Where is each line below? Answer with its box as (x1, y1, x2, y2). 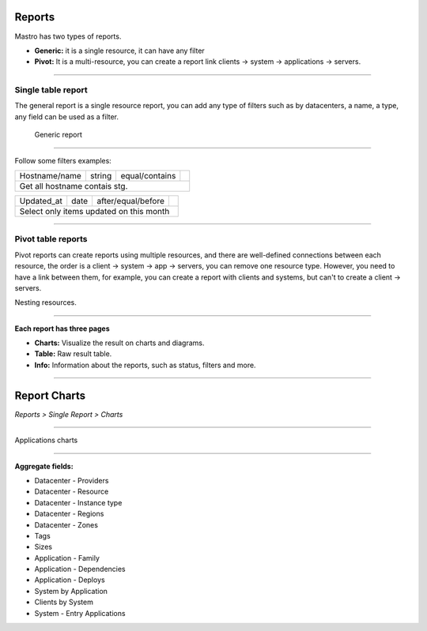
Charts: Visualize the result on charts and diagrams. (34, 338, 205, 347)
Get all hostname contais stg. (19, 181, 128, 191)
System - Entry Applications (34, 608, 126, 618)
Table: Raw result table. (34, 349, 112, 359)
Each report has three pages (14, 324, 110, 333)
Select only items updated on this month (19, 206, 170, 216)
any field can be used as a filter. (14, 111, 119, 122)
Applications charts (14, 435, 78, 445)
